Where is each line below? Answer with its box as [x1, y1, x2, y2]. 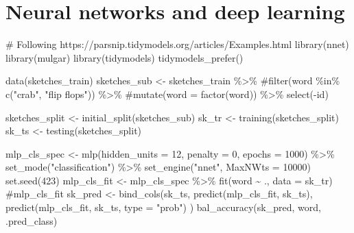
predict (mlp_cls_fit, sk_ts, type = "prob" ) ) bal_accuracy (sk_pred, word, [5, 200, 321, 214]
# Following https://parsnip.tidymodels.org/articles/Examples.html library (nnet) [5, 37, 349, 51]
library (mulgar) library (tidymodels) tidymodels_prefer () [5, 50, 244, 64]
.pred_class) [5, 213, 58, 228]
